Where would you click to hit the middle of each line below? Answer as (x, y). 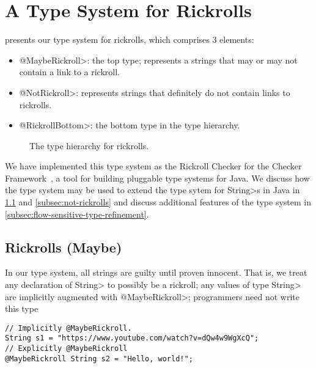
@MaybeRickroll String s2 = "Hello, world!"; (99, 359)
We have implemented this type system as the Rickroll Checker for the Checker (153, 166)
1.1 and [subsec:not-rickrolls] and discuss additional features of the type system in (158, 202)
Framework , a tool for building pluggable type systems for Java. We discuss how (157, 178)
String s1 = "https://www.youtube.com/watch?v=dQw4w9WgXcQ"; (132, 338)
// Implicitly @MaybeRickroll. (68, 328)
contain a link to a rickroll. (70, 72)
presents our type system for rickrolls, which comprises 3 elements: (130, 39)
